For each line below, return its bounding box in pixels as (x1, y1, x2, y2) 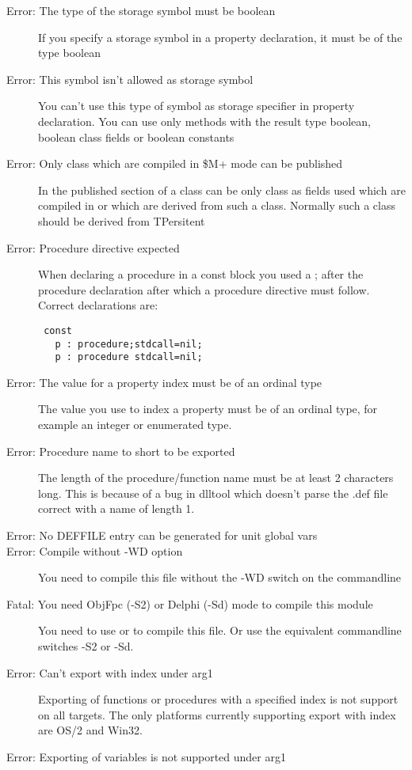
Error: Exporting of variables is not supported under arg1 (6, 748, 286, 764)
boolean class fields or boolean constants (38, 128, 235, 145)
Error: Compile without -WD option (6, 542, 183, 559)
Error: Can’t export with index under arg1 (6, 664, 213, 681)
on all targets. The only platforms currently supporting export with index (38, 706, 396, 723)
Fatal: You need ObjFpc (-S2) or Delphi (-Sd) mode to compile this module (6, 595, 373, 612)
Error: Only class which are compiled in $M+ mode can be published (6, 155, 343, 172)
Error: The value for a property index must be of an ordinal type (6, 374, 322, 390)
